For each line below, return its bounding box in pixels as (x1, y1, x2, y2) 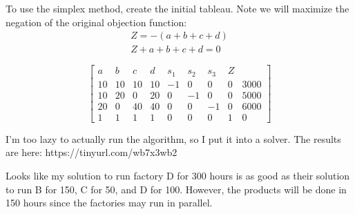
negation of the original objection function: (6, 14, 187, 29)
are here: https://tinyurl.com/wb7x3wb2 (6, 145, 177, 159)
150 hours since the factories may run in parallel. (6, 195, 213, 210)
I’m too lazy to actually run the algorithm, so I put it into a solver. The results (6, 131, 341, 146)
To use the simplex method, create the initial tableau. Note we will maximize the (6, 1, 349, 15)
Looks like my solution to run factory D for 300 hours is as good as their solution (6, 168, 350, 183)
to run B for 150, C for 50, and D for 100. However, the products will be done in (6, 182, 347, 196)
